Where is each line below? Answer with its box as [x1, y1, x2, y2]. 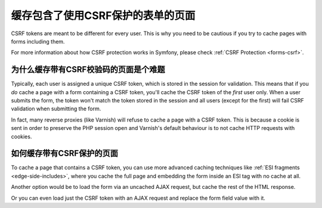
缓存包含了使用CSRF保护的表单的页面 [11, 9, 196, 22]
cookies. [11, 133, 32, 140]
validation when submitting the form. [11, 105, 101, 113]
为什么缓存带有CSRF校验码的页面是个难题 [11, 64, 165, 74]
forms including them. [11, 38, 65, 45]
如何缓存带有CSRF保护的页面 [11, 148, 119, 159]
